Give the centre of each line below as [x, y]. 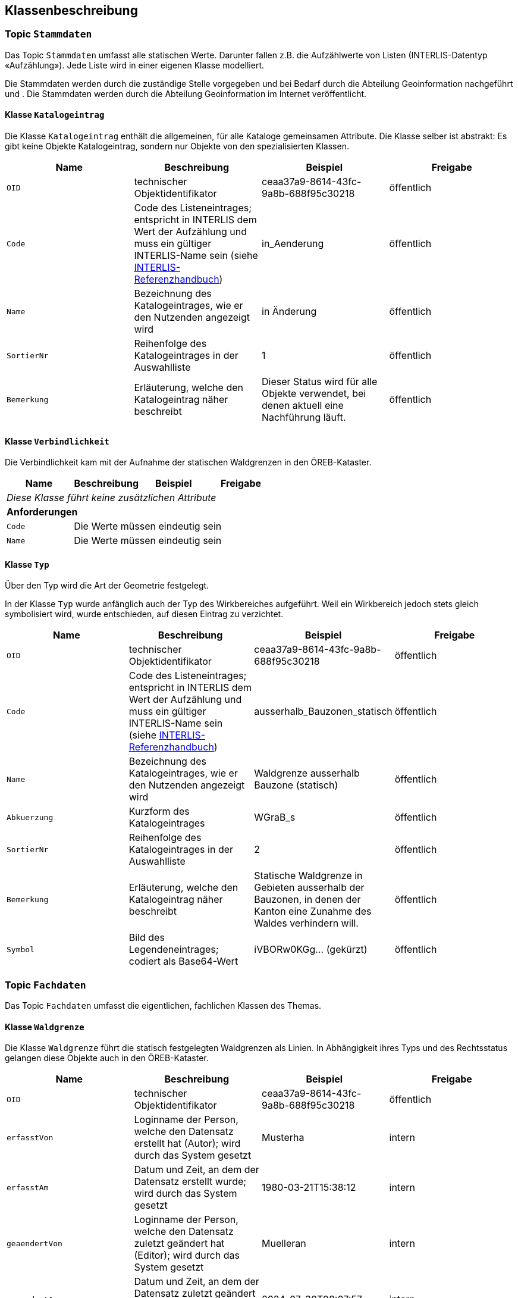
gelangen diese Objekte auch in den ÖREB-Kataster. [107, 1058]
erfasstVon [30, 1137]
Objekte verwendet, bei [314, 394]
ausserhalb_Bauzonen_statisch [323, 711]
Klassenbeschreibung [71, 10]
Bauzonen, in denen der [307, 900]
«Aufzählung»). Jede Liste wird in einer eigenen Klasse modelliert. [134, 65]
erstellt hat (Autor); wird [187, 1144]
